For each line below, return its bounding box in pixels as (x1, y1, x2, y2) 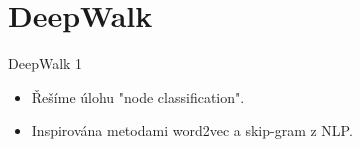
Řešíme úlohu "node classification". (31, 86, 245, 107)
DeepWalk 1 (8, 53, 83, 74)
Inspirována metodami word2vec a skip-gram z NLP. (31, 120, 353, 141)
